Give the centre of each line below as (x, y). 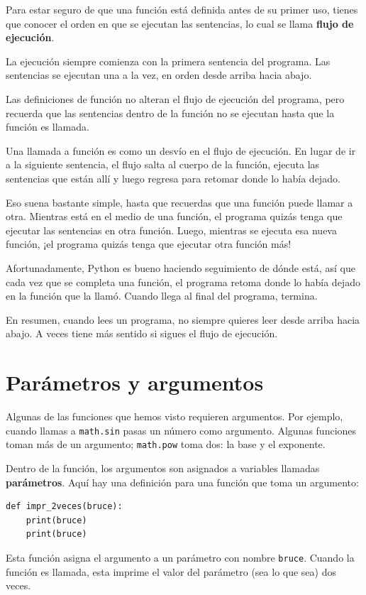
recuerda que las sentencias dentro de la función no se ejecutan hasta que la (170, 113)
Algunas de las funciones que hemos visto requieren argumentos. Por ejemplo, (174, 416)
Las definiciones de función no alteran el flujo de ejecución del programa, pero (175, 98)
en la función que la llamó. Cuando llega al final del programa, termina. (162, 296)
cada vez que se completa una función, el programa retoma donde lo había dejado (183, 282)
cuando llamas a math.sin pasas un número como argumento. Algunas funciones (181, 430)
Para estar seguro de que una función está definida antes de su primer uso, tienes (182, 9)
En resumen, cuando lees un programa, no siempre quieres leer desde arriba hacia (183, 319)
